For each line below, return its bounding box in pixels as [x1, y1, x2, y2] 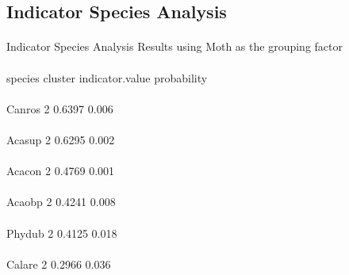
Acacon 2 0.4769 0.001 [6, 162, 115, 179]
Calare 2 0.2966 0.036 [6, 255, 111, 272]
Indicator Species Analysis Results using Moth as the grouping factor [6, 38, 343, 55]
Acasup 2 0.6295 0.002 [6, 131, 115, 147]
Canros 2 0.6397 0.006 [6, 100, 113, 116]
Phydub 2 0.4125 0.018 [6, 224, 117, 241]
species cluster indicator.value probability [6, 69, 208, 86]
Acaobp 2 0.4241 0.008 [6, 193, 116, 210]
